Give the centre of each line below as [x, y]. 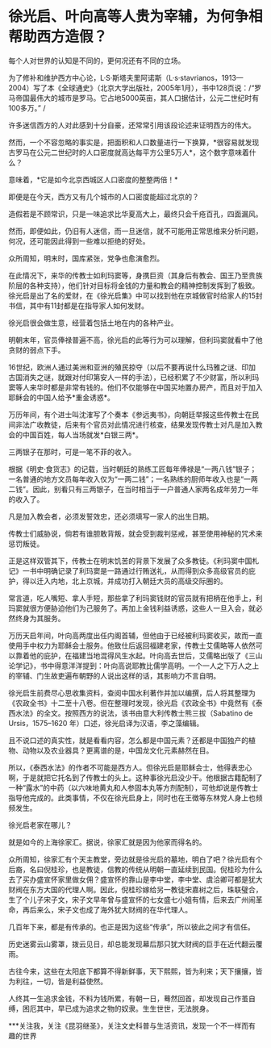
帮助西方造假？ [58, 37]
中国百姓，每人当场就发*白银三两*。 [83, 434]
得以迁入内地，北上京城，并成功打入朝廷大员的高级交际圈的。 [125, 581]
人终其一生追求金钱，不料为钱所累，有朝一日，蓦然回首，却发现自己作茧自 [132, 998]
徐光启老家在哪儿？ [40, 825]
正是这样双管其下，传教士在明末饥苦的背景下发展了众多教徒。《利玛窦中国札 [134, 561]
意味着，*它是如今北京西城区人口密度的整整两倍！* [94, 179]
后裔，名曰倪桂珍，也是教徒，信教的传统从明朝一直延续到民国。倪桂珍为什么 [135, 869]
